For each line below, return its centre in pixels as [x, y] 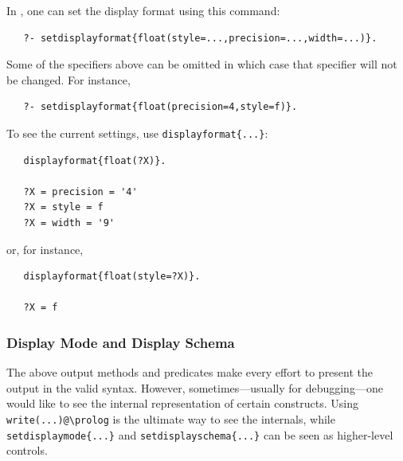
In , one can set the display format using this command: [143, 10]
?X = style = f [63, 207]
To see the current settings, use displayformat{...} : [137, 133]
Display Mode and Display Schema [121, 342]
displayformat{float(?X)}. [95, 160]
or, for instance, [45, 249]
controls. [27, 450]
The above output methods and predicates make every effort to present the [190, 372]
